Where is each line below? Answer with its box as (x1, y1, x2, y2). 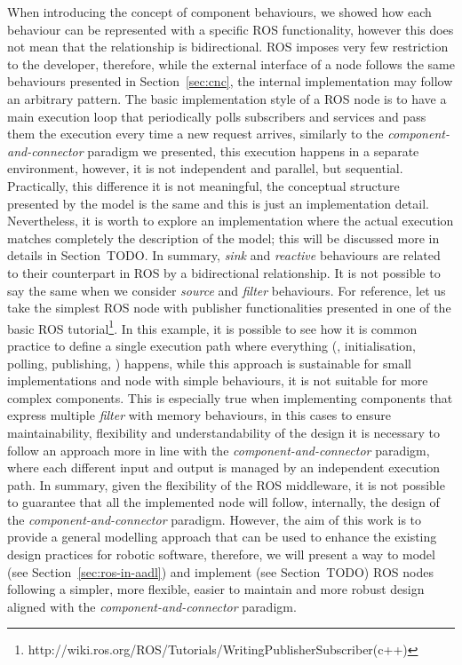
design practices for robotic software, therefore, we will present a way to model (7, 545, 435, 564)
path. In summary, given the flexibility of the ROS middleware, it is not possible (7, 475, 445, 494)
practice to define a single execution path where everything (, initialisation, (7, 336, 416, 354)
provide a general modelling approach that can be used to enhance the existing (7, 527, 437, 546)
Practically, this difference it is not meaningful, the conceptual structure (7, 176, 400, 194)
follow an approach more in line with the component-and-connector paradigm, (7, 440, 430, 459)
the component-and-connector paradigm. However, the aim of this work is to (7, 510, 422, 528)
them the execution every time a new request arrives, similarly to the (7, 124, 384, 143)
